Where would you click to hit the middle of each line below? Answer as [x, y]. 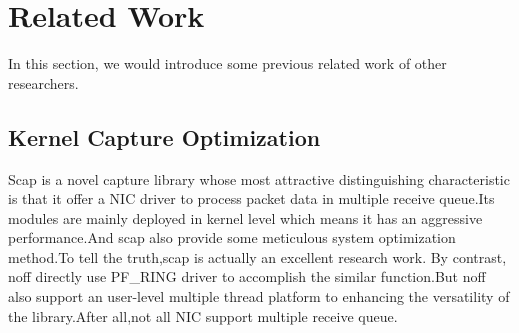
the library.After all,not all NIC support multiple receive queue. [203, 315]
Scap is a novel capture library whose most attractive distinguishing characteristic [259, 178]
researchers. [43, 82]
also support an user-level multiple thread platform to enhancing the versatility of [259, 296]
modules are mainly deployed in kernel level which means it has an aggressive [245, 217]
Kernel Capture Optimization [164, 136]
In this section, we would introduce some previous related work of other [227, 63]
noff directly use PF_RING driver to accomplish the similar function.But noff [247, 276]
